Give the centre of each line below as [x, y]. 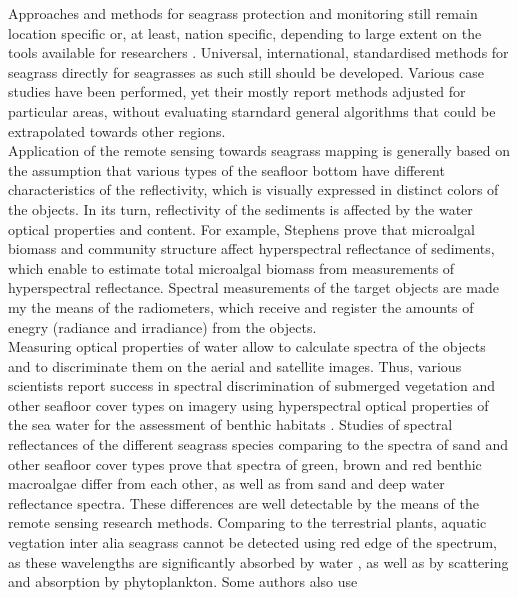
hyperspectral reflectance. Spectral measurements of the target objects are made [253, 287]
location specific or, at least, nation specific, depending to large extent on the [245, 32]
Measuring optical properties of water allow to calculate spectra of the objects [247, 346]
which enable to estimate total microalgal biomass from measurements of [231, 267]
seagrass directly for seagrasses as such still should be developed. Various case [246, 71]
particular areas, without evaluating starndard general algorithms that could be [252, 110]
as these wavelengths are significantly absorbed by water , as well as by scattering [258, 561]
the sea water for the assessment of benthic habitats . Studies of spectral [230, 424]
